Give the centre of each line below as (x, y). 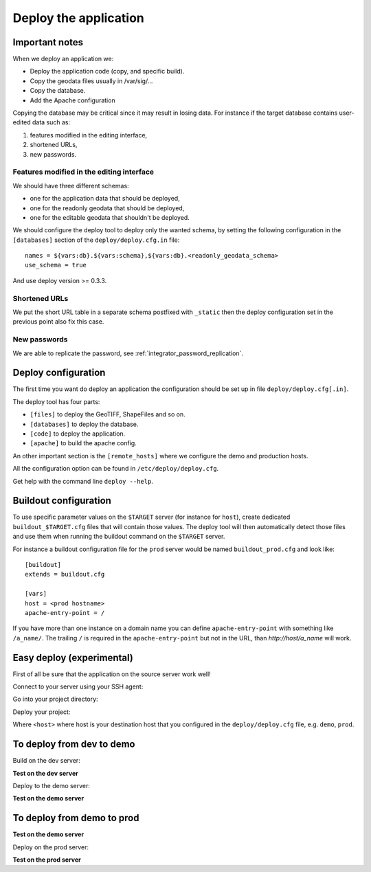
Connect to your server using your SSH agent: (78, 686)
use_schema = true (56, 265)
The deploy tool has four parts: (56, 401)
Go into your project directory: (56, 699)
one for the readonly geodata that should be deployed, (107, 208)
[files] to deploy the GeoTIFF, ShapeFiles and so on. (108, 414)
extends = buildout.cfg (65, 574)
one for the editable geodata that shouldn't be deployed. (110, 217)
